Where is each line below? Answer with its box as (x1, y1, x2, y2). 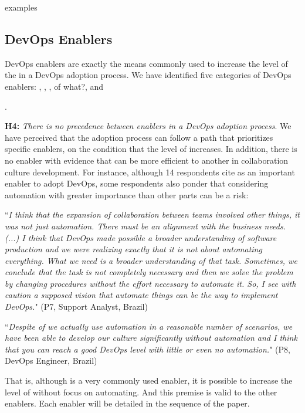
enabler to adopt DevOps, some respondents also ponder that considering (5, 177, 269, 189)
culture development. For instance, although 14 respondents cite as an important (5, 165, 295, 178)
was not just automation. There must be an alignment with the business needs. (5, 219, 286, 232)
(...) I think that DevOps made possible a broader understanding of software (5, 231, 277, 243)
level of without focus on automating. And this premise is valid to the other (5, 385, 277, 398)
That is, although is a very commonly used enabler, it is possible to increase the (5, 374, 293, 387)
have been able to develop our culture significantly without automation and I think (5, 331, 297, 344)
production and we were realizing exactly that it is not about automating (5, 243, 262, 255)
